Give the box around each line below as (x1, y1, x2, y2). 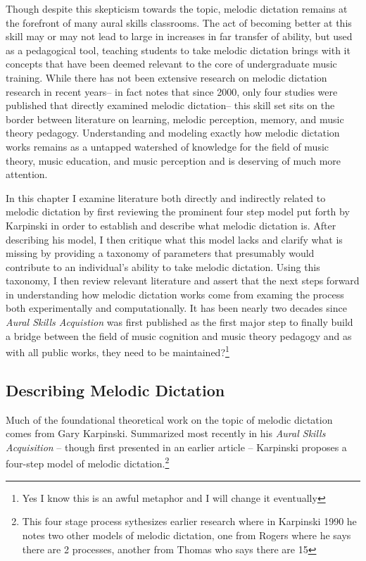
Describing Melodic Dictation (6, 379, 225, 401)
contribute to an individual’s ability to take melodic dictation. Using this (6, 259, 320, 274)
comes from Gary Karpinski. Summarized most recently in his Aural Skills (6, 426, 326, 441)
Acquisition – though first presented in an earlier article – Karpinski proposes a (6, 439, 347, 454)
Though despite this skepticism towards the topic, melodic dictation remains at (6, 1, 348, 15)
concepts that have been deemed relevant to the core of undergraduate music (6, 56, 337, 71)
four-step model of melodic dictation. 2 (6, 454, 170, 471)
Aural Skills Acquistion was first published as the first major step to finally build (6, 315, 353, 329)
